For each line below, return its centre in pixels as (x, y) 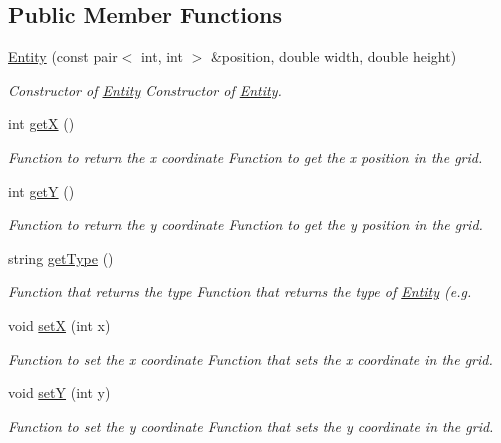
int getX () (41, 123)
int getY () (41, 190)
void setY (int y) (59, 392)
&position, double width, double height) (333, 56)
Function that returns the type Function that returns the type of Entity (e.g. (240, 291)
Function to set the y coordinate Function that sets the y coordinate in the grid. (251, 425)
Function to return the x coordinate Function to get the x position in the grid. (245, 156)
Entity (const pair (63, 56)
